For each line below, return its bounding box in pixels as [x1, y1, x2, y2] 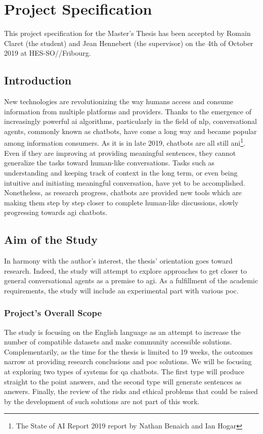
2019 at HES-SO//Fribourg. [4, 48, 91, 58]
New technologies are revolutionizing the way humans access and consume [4, 96, 234, 107]
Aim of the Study [4, 232, 98, 247]
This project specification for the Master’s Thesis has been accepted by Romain [4, 28, 251, 38]
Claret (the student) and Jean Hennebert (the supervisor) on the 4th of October [4, 37, 253, 48]
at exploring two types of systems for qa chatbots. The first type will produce [4, 366, 245, 377]
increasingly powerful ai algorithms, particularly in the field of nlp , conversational [4, 116, 257, 126]
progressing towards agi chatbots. [4, 207, 108, 218]
